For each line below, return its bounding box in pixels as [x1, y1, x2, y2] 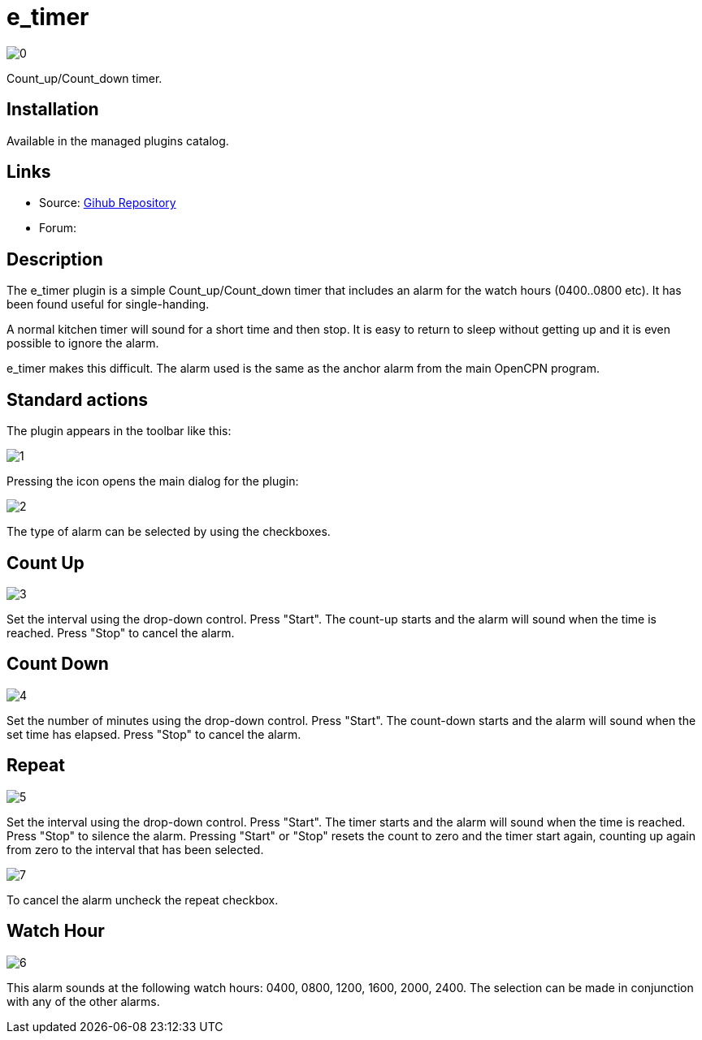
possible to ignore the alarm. [6, 336, 159, 351]
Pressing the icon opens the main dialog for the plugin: [6, 474, 299, 489]
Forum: [39, 221, 76, 235]
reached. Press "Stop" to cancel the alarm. [6, 625, 235, 640]
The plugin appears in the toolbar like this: [6, 424, 232, 438]
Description [6, 248, 103, 270]
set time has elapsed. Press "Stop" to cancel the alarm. [6, 727, 301, 741]
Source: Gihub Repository [39, 196, 176, 210]
